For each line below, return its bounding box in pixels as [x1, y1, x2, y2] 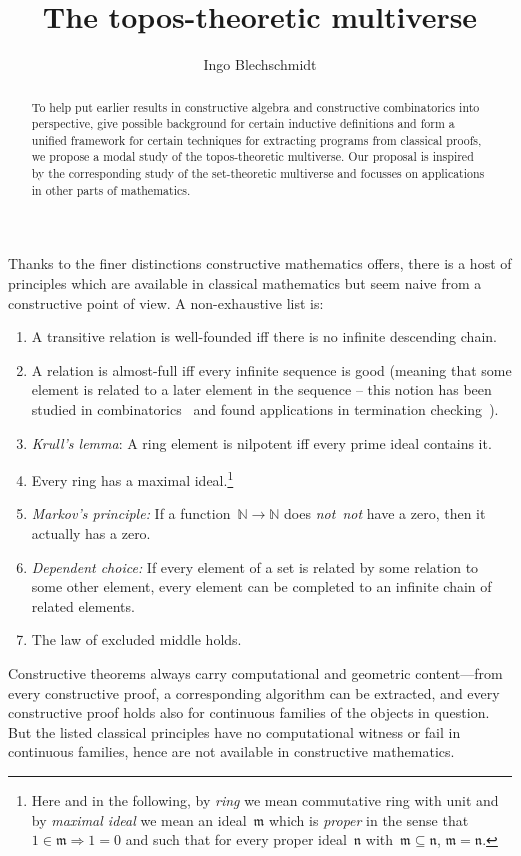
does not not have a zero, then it [284, 503, 486, 524]
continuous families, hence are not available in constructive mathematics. [8, 741, 455, 762]
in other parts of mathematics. [31, 181, 191, 198]
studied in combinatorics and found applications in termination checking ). [31, 399, 499, 420]
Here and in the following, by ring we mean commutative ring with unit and [31, 789, 499, 810]
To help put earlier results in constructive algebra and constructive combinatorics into [31, 98, 480, 115]
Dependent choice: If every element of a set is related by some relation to [31, 556, 479, 577]
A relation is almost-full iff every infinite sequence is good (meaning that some [31, 359, 512, 380]
